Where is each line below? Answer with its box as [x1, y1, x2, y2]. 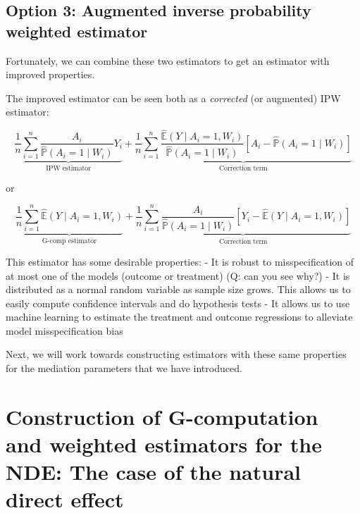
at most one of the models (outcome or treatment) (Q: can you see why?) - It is [6, 268, 350, 283]
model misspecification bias [6, 323, 123, 338]
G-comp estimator [42, 237, 97, 245]
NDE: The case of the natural [6, 457, 301, 486]
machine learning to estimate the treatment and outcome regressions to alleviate [6, 309, 353, 324]
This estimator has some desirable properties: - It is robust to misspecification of [6, 254, 354, 268]
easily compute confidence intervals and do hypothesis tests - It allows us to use [6, 295, 350, 310]
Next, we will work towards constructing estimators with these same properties [6, 347, 347, 361]
